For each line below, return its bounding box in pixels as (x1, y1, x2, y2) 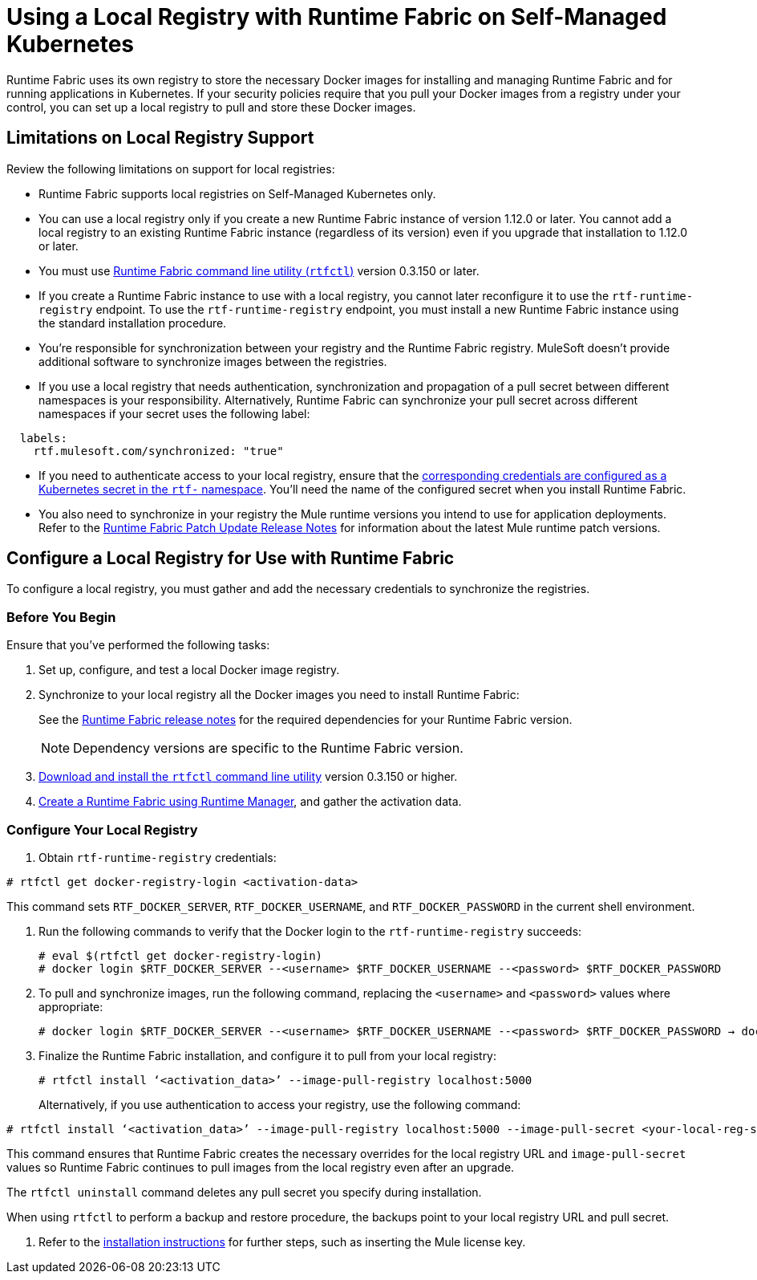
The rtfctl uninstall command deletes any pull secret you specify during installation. (6, 1185, 482, 1199)
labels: (19, 431, 67, 445)
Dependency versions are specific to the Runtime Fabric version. (73, 740, 464, 757)
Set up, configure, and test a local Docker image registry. (38, 663, 340, 677)
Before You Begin (6, 608, 116, 625)
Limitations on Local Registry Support (6, 128, 314, 148)
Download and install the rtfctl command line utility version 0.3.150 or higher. (38, 770, 458, 784)
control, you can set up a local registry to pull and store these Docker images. (6, 100, 416, 114)
